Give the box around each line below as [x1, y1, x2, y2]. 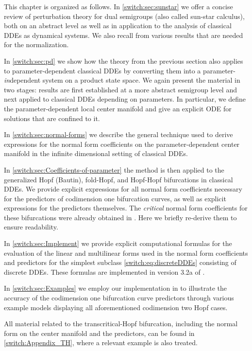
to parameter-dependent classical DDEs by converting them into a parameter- [4, 65, 235, 75]
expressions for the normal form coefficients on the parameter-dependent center [4, 139, 240, 149]
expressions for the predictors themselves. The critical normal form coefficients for [4, 203, 248, 213]
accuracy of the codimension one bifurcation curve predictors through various [4, 293, 234, 303]
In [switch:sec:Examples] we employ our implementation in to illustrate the [4, 283, 227, 293]
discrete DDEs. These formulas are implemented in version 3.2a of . [4, 266, 205, 277]
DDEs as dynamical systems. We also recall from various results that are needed [4, 30, 243, 40]
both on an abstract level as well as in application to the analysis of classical [4, 20, 232, 31]
